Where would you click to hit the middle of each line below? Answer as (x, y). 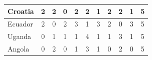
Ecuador (20, 24)
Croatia (21, 11)
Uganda (20, 36)
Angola (19, 49)
